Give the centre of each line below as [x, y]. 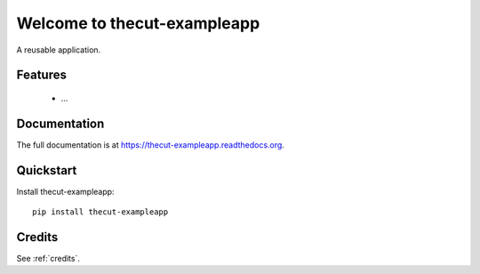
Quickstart [47, 170]
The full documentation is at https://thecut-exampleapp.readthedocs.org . [150, 145]
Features [41, 75]
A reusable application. [59, 50]
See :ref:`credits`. [48, 259]
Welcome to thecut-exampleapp [138, 23]
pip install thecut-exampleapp [100, 212]
